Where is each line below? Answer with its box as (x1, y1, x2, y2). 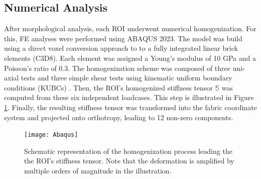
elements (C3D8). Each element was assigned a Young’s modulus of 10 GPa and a (4, 52, 256, 63)
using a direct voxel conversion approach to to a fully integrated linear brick (4, 43, 238, 53)
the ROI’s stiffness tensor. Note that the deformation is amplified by (24, 155, 234, 166)
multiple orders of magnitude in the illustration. (24, 165, 172, 175)
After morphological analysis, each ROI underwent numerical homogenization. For (4, 23, 256, 34)
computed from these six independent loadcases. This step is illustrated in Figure (4, 92, 254, 103)
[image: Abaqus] (24, 131, 78, 139)
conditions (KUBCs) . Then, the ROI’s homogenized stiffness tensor (4, 82, 213, 93)
